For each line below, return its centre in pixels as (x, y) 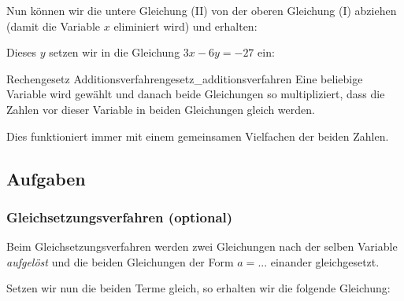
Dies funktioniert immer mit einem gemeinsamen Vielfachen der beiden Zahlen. (198, 136)
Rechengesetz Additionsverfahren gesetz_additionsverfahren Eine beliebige (185, 78)
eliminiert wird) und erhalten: (185, 26)
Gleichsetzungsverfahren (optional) (120, 217)
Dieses (22, 52)
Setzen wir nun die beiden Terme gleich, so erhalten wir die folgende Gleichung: (198, 288)
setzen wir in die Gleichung (115, 52)
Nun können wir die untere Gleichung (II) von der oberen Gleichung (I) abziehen (202, 10)
